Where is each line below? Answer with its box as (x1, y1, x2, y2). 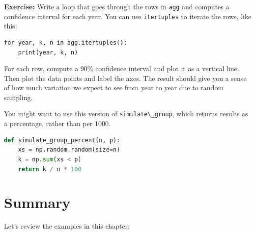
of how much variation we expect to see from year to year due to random (4, 82, 224, 93)
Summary (4, 192, 71, 212)
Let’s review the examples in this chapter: (4, 221, 130, 231)
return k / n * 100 (18, 165, 82, 173)
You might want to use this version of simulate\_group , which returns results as (4, 108, 248, 119)
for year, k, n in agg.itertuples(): (4, 39, 127, 46)
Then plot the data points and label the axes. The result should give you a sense (4, 73, 247, 83)
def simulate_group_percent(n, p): (4, 136, 120, 144)
